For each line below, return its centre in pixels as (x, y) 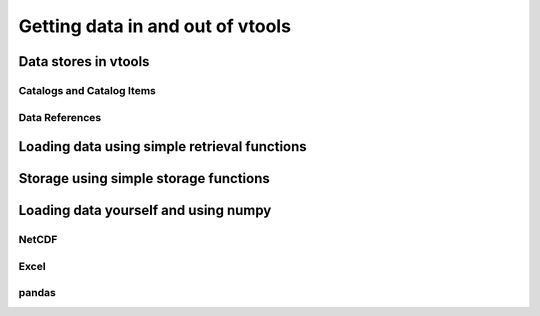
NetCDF (38, 240)
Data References (60, 117)
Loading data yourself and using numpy (145, 210)
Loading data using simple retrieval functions (162, 146)
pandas (37, 293)
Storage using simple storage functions (144, 178)
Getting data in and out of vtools (155, 26)
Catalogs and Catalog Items (87, 90)
